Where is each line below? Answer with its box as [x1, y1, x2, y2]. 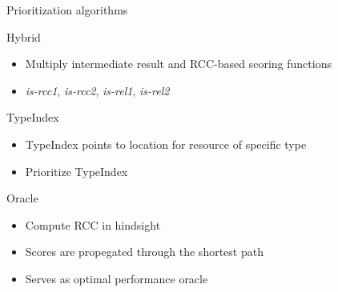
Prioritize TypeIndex [25, 162, 128, 179]
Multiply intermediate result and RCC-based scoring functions [25, 55, 332, 72]
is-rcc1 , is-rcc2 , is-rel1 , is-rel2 [25, 82, 170, 98]
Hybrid [6, 28, 41, 45]
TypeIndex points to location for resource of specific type [25, 135, 307, 152]
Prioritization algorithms [6, 2, 128, 18]
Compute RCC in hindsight [25, 216, 161, 233]
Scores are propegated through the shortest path [25, 243, 264, 260]
